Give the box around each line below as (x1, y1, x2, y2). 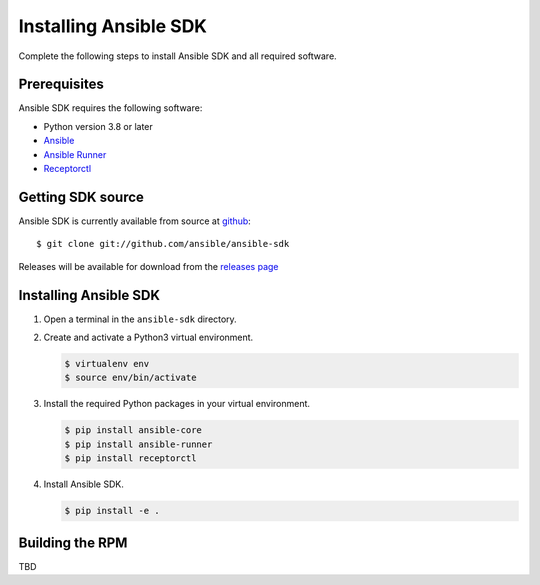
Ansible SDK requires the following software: (18, 102, 203, 114)
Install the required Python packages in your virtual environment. (43, 398, 310, 410)
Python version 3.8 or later (43, 120, 154, 132)
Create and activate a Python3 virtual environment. (43, 331, 254, 343)
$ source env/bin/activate (64, 372, 197, 384)
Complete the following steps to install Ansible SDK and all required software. (18, 50, 337, 62)
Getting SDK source (18, 188, 145, 205)
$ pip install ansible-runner (64, 438, 213, 450)
